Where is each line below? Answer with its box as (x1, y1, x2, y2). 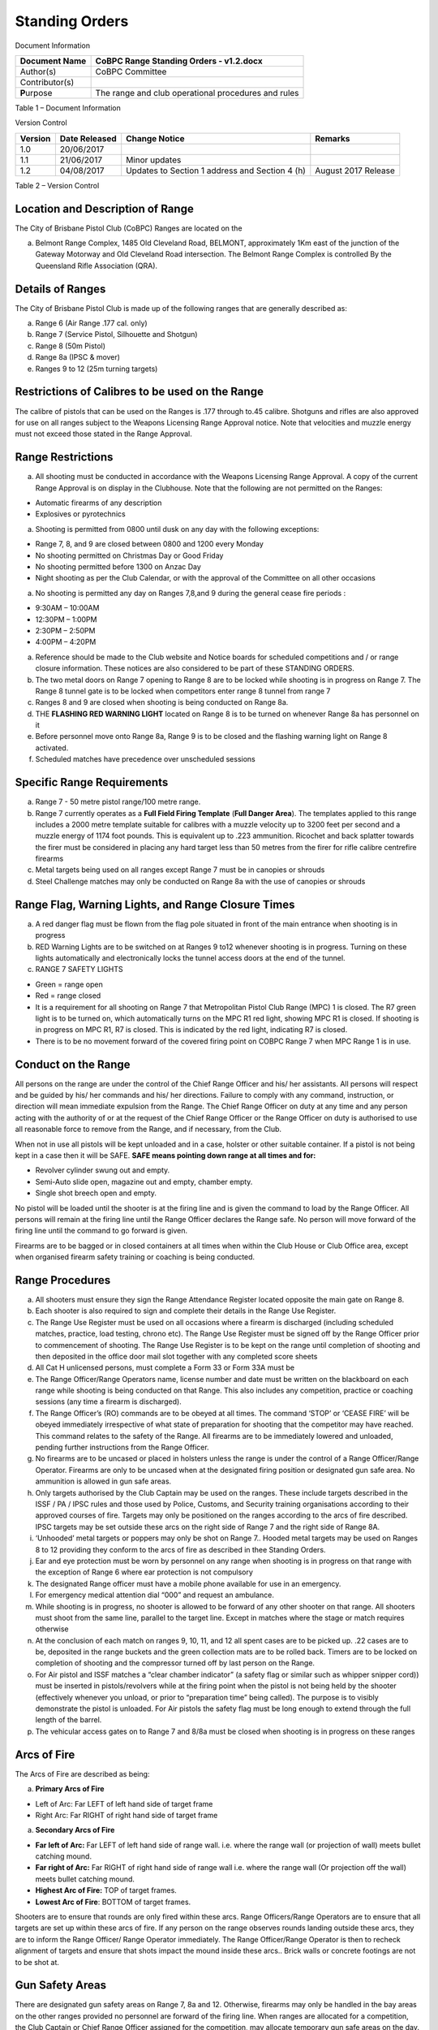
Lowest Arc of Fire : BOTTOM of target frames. (35, 1897, 191, 1907)
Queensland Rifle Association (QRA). (35, 261, 158, 270)
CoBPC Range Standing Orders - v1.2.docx (95, 55, 263, 67)
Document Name (19, 55, 87, 67)
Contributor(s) (19, 76, 75, 88)
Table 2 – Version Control (15, 180, 100, 190)
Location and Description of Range (15, 201, 194, 215)
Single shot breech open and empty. (35, 1188, 157, 1198)
